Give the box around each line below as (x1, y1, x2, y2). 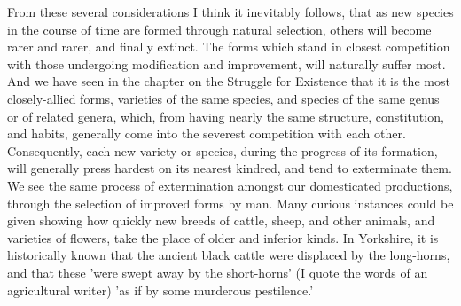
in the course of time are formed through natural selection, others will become (7, 20, 432, 38)
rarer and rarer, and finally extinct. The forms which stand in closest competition (7, 37, 450, 56)
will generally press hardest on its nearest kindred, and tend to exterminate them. (7, 159, 452, 177)
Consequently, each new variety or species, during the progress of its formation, (7, 141, 438, 160)
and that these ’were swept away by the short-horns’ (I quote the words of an (7, 263, 428, 281)
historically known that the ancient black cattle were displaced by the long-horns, (7, 246, 450, 264)
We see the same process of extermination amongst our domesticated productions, (7, 176, 453, 194)
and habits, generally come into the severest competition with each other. (7, 124, 406, 143)
